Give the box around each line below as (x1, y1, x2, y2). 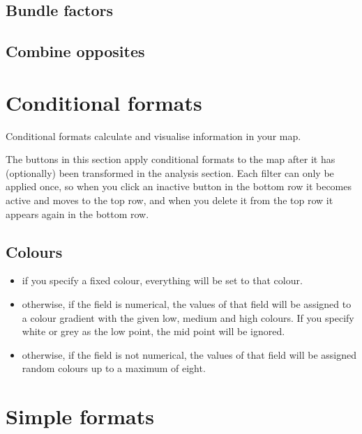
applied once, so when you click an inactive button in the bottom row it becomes (6, 179, 352, 194)
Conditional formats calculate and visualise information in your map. (6, 128, 301, 143)
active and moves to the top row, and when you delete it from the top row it (6, 193, 333, 208)
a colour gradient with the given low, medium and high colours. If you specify (22, 310, 354, 325)
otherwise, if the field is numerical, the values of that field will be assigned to (22, 297, 352, 311)
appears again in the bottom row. (6, 206, 149, 221)
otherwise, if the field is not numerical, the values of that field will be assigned (22, 347, 356, 362)
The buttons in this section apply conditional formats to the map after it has (6, 152, 335, 166)
